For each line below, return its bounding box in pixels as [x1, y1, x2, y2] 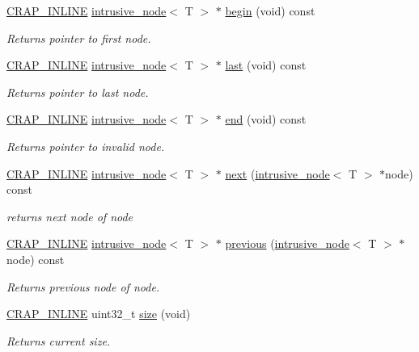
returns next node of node [6, 207, 133, 224]
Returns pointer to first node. [6, 29, 151, 46]
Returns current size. [6, 332, 111, 349]
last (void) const [225, 57, 307, 73]
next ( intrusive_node [225, 165, 330, 182]
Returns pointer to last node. [6, 83, 149, 100]
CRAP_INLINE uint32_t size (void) [6, 305, 191, 322]
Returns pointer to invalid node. [6, 137, 165, 154]
